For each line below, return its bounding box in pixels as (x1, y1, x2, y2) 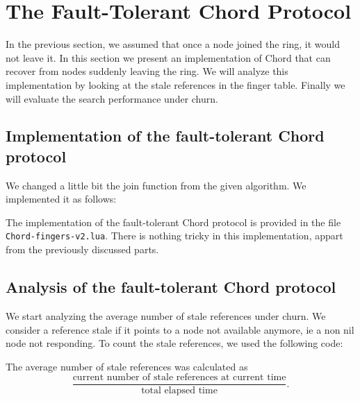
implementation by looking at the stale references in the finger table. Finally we (6, 77, 345, 92)
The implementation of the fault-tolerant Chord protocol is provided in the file (6, 214, 341, 229)
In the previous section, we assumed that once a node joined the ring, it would (6, 37, 341, 51)
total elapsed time (141, 386, 218, 396)
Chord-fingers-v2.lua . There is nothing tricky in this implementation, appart (6, 228, 343, 243)
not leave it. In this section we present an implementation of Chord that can (6, 50, 331, 65)
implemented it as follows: (6, 191, 117, 206)
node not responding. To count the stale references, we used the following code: (6, 336, 343, 350)
